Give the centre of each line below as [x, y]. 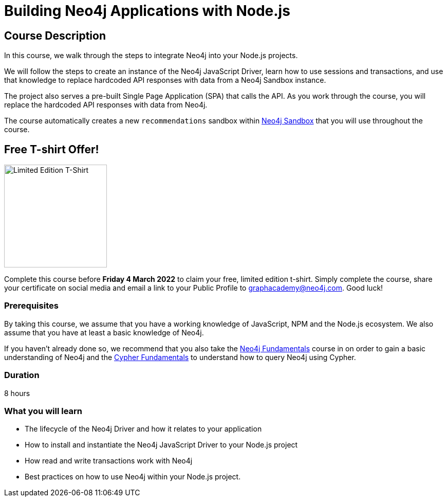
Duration [22, 375]
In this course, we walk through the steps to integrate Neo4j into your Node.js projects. [151, 56]
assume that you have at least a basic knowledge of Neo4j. [104, 332]
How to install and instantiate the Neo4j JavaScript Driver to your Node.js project [161, 445]
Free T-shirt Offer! [52, 149]
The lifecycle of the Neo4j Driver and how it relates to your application [143, 429]
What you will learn [43, 411]
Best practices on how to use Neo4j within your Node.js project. [133, 477]
